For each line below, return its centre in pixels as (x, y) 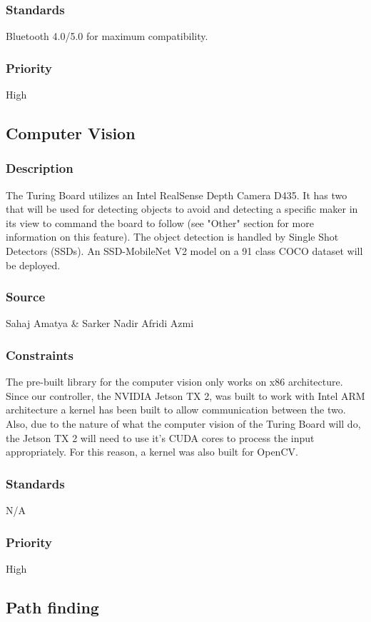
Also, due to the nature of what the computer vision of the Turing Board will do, (183, 423)
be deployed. (33, 265)
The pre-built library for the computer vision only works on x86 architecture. (174, 382)
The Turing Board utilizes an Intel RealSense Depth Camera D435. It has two (177, 195)
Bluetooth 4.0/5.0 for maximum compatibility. (107, 36)
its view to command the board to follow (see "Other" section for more (160, 222)
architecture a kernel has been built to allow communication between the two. (176, 410)
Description (40, 168)
